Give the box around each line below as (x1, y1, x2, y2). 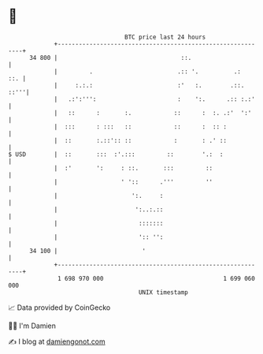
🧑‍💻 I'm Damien (8, 321, 57, 330)
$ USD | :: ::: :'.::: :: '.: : (8, 150, 224, 158)
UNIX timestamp (138, 288, 189, 296)
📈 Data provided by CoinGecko (8, 303, 111, 312)
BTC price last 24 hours (124, 33, 206, 41)
